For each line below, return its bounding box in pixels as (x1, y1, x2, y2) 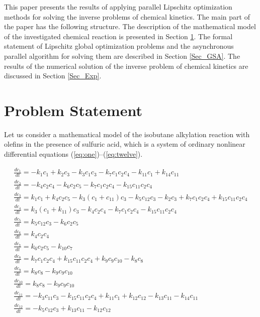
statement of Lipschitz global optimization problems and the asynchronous (4, 41, 234, 51)
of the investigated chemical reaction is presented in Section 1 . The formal (4, 31, 233, 41)
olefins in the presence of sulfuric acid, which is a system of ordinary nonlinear (4, 139, 245, 149)
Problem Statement (4, 99, 142, 120)
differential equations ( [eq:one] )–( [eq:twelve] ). (4, 149, 143, 159)
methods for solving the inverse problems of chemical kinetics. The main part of (4, 11, 250, 22)
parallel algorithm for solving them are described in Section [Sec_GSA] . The (4, 50, 240, 61)
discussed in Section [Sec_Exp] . (4, 70, 102, 81)
